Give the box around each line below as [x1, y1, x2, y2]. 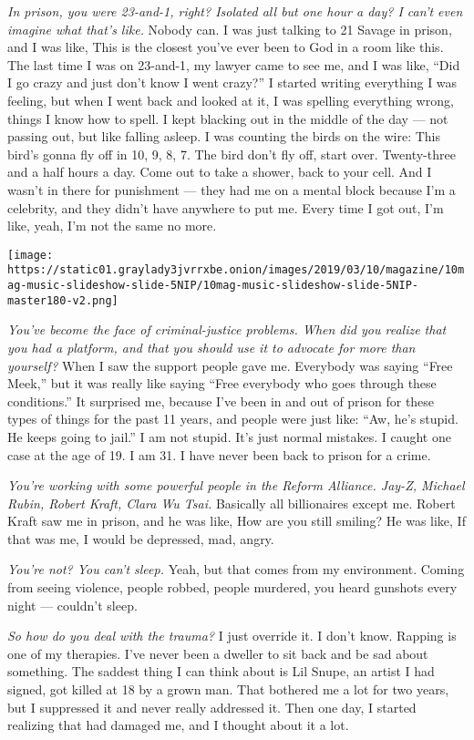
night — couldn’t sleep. [7, 595, 138, 614]
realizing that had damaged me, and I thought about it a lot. [7, 715, 349, 735]
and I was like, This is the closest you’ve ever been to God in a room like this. [7, 37, 444, 57]
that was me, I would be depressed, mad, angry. [7, 529, 274, 548]
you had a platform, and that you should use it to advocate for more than [7, 337, 416, 356]
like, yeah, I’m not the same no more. [7, 216, 217, 235]
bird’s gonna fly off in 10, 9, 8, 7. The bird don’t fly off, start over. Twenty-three [7, 144, 456, 163]
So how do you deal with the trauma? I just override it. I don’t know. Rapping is [7, 626, 457, 645]
